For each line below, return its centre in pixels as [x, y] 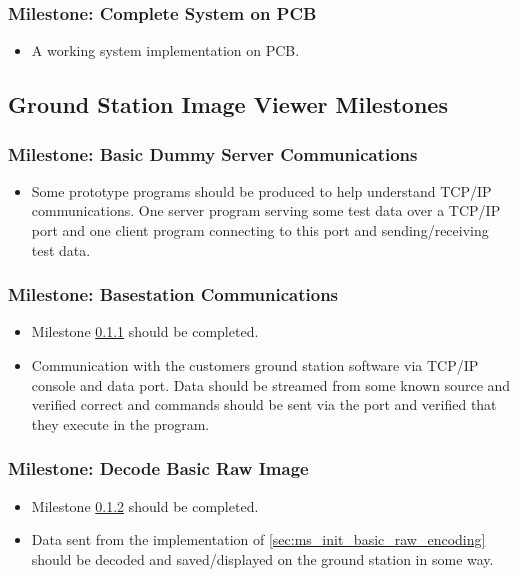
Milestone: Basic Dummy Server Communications [213, 153]
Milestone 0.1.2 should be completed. [145, 505]
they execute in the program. [120, 423]
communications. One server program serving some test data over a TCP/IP [266, 210]
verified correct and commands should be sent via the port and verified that [264, 404]
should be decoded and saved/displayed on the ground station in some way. [262, 558]
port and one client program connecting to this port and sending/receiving [260, 230]
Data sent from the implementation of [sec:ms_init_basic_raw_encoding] [258, 539]
